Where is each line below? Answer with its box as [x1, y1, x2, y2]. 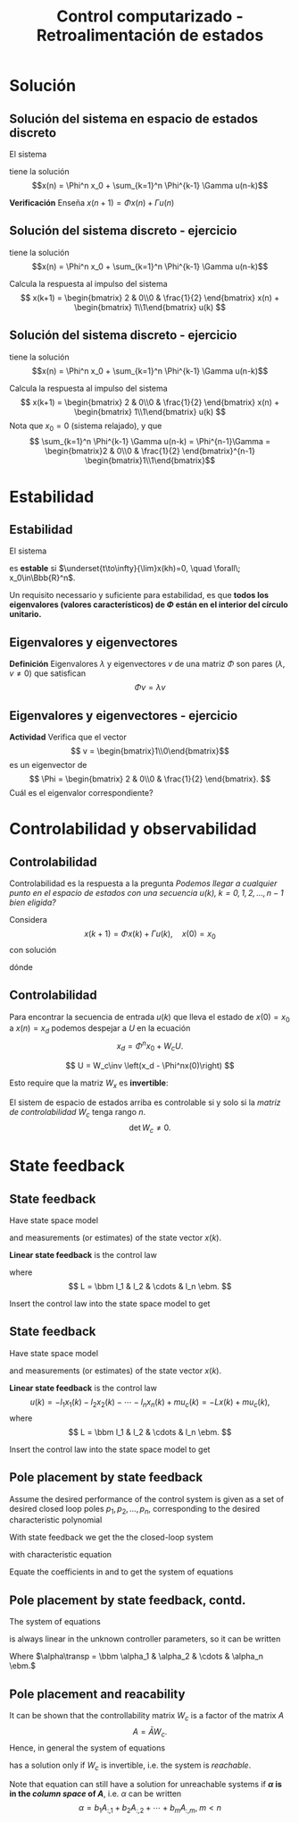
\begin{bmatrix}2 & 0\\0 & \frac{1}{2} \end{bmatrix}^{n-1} [44, 445, 256, 457]
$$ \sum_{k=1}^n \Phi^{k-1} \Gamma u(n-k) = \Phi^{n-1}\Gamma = [29, 436, 271, 447]
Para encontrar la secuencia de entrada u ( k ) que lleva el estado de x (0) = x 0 [9, 1011, 290, 1025]
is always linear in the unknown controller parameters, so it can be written [9, 1633, 281, 1644]
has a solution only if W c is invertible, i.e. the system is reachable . [9, 1760, 252, 1772]
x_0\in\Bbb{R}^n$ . [9, 572, 76, 583]
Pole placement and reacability [9, 1686, 186, 1701]
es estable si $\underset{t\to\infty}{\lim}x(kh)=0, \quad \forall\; [9, 563, 241, 574]
